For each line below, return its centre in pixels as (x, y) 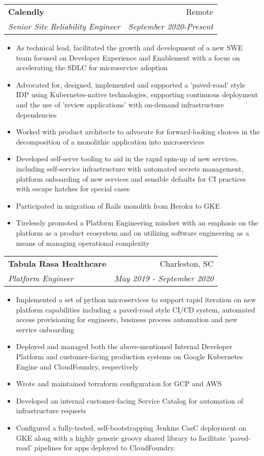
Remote (200, 11)
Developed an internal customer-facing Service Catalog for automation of (130, 400)
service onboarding (45, 329)
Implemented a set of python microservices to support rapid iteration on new (136, 300)
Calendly (26, 11)
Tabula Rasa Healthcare (57, 264)
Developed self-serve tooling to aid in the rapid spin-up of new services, (127, 159)
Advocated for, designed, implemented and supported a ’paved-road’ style (130, 84)
